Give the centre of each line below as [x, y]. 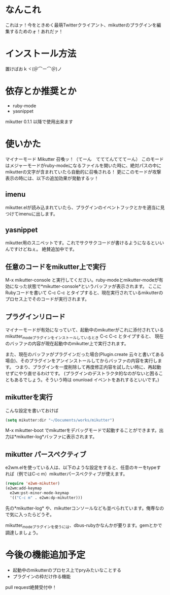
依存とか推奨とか [41, 91]
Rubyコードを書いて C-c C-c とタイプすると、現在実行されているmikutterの [84, 293]
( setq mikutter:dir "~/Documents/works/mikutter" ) [60, 420]
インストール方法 [41, 54]
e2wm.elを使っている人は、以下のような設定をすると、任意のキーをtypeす [83, 467]
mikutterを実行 [29, 397]
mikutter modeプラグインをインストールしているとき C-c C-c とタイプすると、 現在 [84, 337]
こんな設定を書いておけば [32, 410]
